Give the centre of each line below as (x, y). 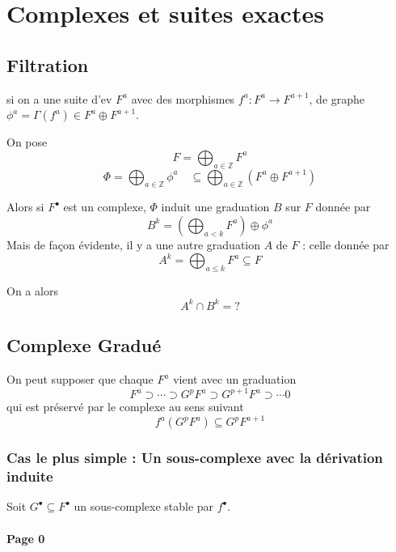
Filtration (48, 64)
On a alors (32, 290)
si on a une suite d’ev (59, 98)
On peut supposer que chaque (80, 379)
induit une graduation (215, 207)
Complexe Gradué (84, 345)
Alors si (25, 207)
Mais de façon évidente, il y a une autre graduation (134, 244)
